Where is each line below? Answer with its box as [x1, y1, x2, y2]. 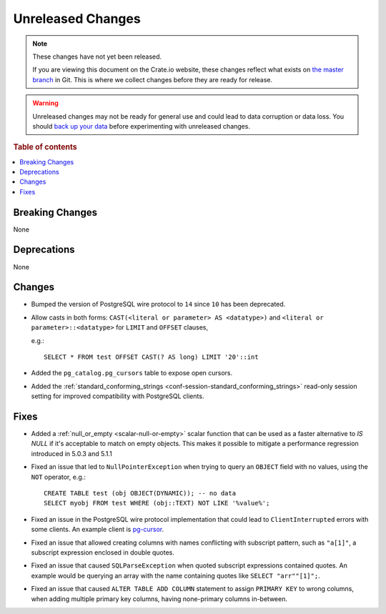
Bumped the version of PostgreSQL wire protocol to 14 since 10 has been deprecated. [31, 300, 286, 309]
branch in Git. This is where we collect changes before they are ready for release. [32, 75, 273, 84]
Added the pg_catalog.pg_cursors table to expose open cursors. [31, 369, 233, 377]
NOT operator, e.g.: [31, 472, 86, 481]
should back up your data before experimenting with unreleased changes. [32, 122, 250, 130]
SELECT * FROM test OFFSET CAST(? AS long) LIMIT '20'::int [44, 353, 259, 361]
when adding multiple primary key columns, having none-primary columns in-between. [31, 594, 287, 603]
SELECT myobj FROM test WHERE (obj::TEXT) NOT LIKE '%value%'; [44, 499, 270, 507]
